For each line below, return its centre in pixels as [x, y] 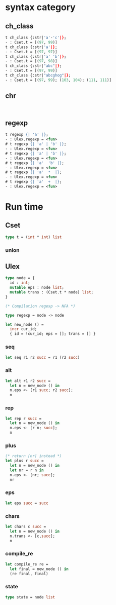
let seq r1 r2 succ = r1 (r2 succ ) [43, 357]
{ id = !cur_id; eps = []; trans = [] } [53, 334]
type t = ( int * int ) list [34, 237]
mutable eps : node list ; [37, 288]
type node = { [20, 278]
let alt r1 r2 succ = [28, 381]
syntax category [40, 7]
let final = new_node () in [39, 569]
